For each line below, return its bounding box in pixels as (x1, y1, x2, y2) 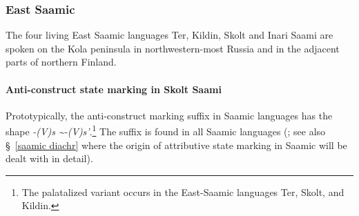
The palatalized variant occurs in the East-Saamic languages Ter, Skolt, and (21, 184, 345, 199)
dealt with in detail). (6, 151, 93, 166)
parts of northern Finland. (6, 55, 117, 69)
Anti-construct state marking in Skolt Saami (6, 81, 222, 96)
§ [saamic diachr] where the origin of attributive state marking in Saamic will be (6, 137, 347, 152)
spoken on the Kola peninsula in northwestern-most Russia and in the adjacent (6, 41, 340, 55)
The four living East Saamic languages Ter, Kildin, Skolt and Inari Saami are (6, 28, 333, 42)
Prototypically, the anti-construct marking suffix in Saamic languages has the (6, 108, 333, 122)
